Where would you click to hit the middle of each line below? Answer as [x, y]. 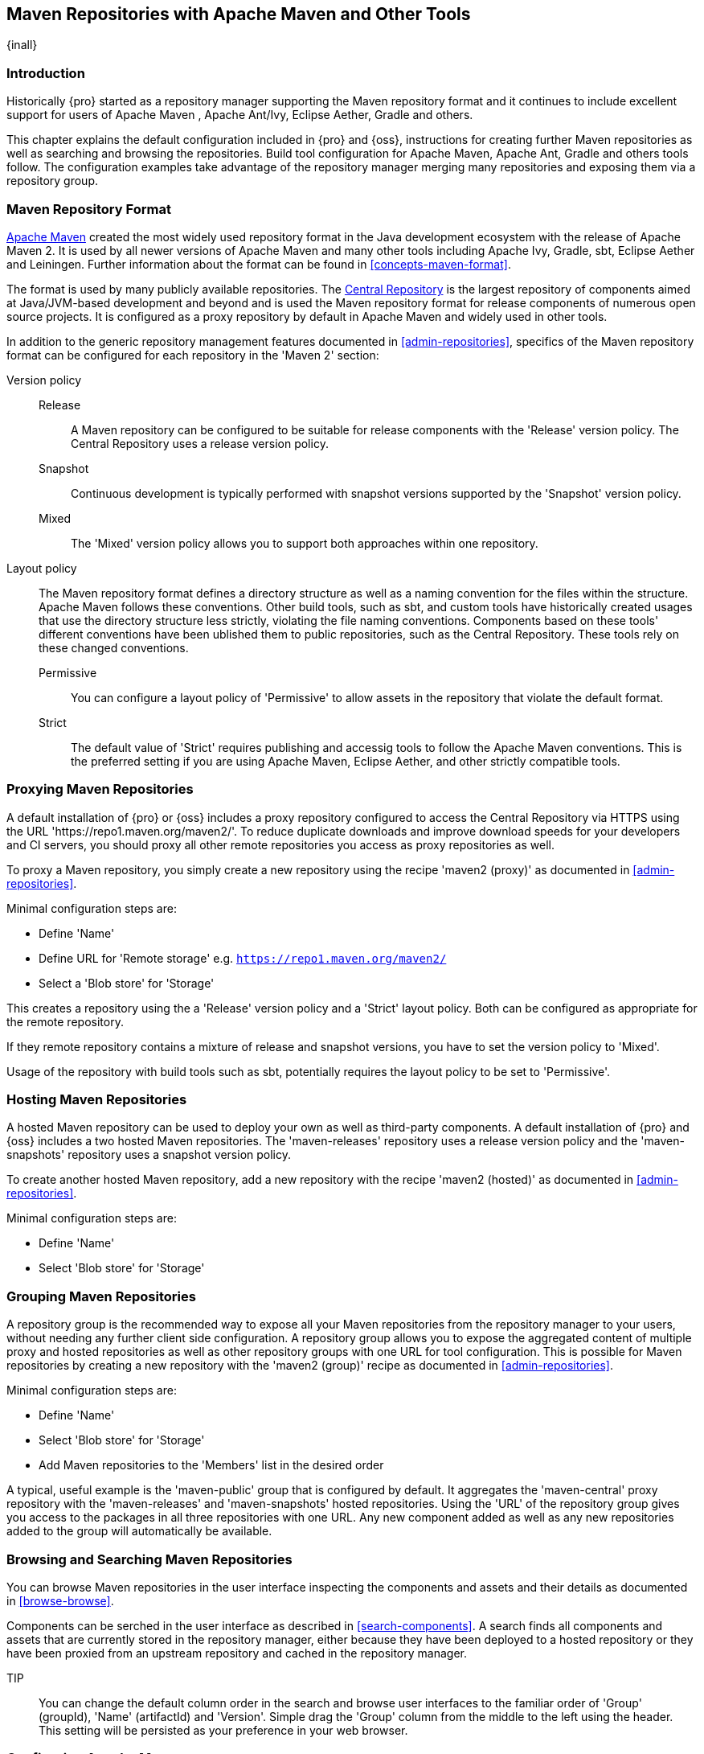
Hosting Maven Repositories [97, 1100]
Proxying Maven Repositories [100, 789]
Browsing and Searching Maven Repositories [149, 1559]
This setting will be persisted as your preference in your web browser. [223, 1730]
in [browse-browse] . [60, 1600]
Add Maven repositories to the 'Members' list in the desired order [211, 1465]
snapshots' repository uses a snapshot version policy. [149, 1155]
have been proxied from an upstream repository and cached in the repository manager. [237, 1653]
